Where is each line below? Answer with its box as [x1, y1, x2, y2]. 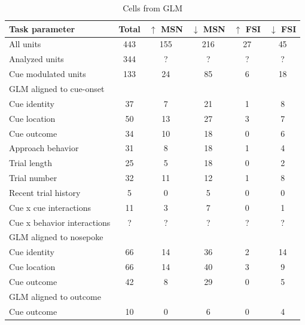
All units [9, 38, 41, 50]
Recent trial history [9, 186, 81, 198]
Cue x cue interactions [9, 201, 91, 213]
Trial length [9, 157, 53, 169]
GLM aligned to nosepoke [9, 231, 103, 243]
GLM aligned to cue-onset [9, 82, 105, 94]
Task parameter [9, 22, 75, 35]
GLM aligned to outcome [9, 290, 101, 302]
